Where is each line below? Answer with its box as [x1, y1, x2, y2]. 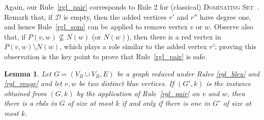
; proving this [215, 41, 257, 52]
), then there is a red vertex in [127, 31, 221, 42]
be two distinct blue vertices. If [78, 78, 174, 89]
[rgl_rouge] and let [4, 78, 62, 89]
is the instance [206, 78, 251, 89]
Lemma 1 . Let [4, 68, 51, 78]
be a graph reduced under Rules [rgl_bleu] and [116, 68, 260, 78]
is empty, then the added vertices [63, 11, 167, 22]
